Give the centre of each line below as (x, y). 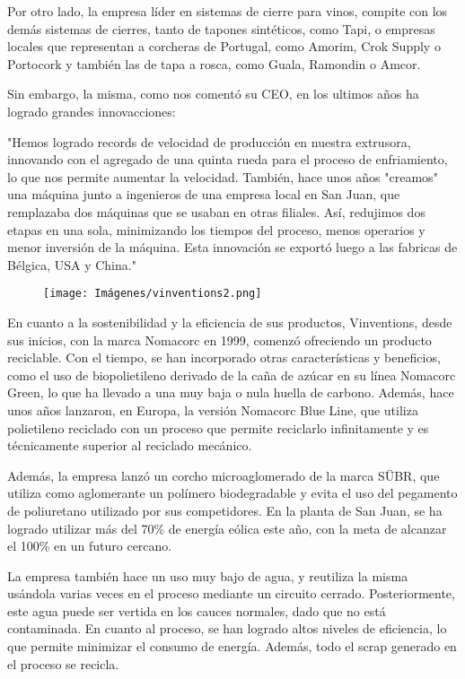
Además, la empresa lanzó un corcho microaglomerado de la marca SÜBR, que (224, 475)
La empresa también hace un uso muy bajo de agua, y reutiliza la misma (208, 575)
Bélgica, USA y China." (72, 264)
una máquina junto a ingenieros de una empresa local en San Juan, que (204, 194)
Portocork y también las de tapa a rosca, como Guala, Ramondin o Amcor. (214, 63)
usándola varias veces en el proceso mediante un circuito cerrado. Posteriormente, (231, 593)
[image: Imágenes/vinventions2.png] (153, 294)
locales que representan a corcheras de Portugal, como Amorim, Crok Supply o (224, 46)
